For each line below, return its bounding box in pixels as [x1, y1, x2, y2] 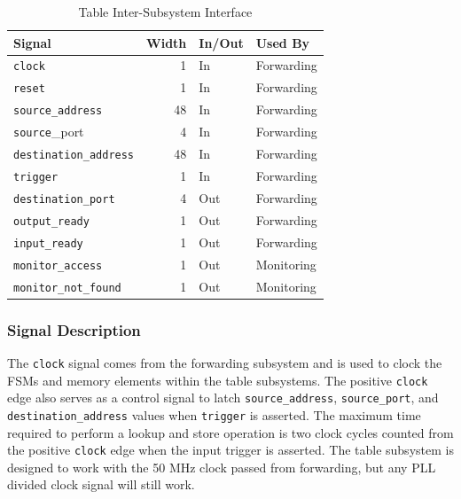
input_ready [13, 237, 83, 250]
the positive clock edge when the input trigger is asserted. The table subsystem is [7, 441, 454, 459]
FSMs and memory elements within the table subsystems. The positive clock [7, 370, 428, 389]
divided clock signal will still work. [7, 475, 195, 494]
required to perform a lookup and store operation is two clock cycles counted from [7, 423, 454, 441]
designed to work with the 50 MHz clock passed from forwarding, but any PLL [7, 457, 436, 476]
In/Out [199, 33, 244, 51]
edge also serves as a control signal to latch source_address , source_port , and [7, 388, 439, 407]
